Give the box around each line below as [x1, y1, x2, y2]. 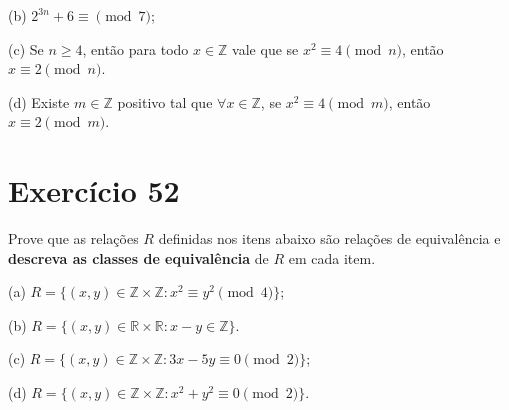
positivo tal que [117, 91, 213, 112]
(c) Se [8, 38, 44, 59]
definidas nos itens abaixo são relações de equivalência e [158, 228, 501, 249]
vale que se [232, 38, 299, 59]
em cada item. [288, 247, 376, 268]
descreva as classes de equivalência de [8, 247, 269, 268]
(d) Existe [8, 91, 70, 112]
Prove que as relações [8, 228, 139, 249]
